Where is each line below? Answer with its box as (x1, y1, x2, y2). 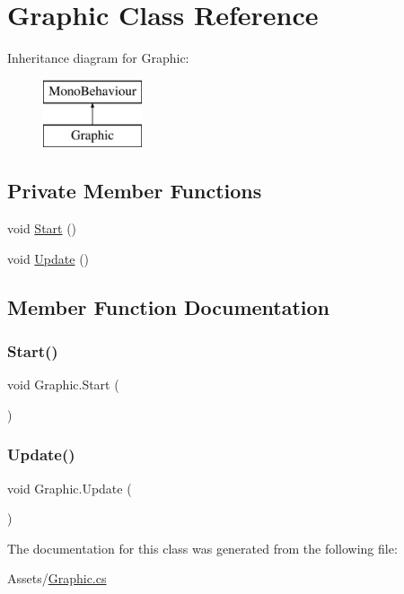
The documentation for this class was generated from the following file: (7, 538, 398, 557)
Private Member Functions (7, 177, 262, 205)
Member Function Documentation (7, 293, 330, 320)
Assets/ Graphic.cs (7, 569, 107, 588)
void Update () (7, 249, 90, 267)
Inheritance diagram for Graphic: (7, 48, 189, 67)
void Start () (7, 219, 77, 238)
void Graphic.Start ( (7, 375, 119, 394)
